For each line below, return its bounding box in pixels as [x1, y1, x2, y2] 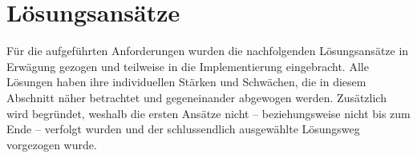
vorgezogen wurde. [6, 136, 97, 152]
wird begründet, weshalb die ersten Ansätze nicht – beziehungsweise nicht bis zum [6, 105, 411, 121]
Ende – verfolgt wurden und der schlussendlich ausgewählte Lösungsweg [6, 120, 360, 137]
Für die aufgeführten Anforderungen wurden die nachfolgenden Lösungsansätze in [6, 42, 409, 59]
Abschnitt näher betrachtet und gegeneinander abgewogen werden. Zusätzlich [6, 89, 387, 105]
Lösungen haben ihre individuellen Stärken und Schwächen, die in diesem [6, 73, 366, 90]
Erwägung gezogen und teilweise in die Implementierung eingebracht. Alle [6, 57, 369, 74]
